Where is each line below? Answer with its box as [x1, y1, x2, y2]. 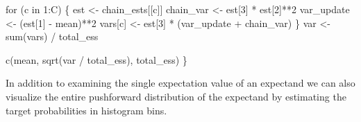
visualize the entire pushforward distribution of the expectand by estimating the [6, 89, 346, 103]
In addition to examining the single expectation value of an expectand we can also [6, 76, 355, 90]
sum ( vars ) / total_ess [6, 29, 99, 44]
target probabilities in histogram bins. [6, 103, 167, 117]
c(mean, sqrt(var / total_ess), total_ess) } [6, 52, 187, 67]
